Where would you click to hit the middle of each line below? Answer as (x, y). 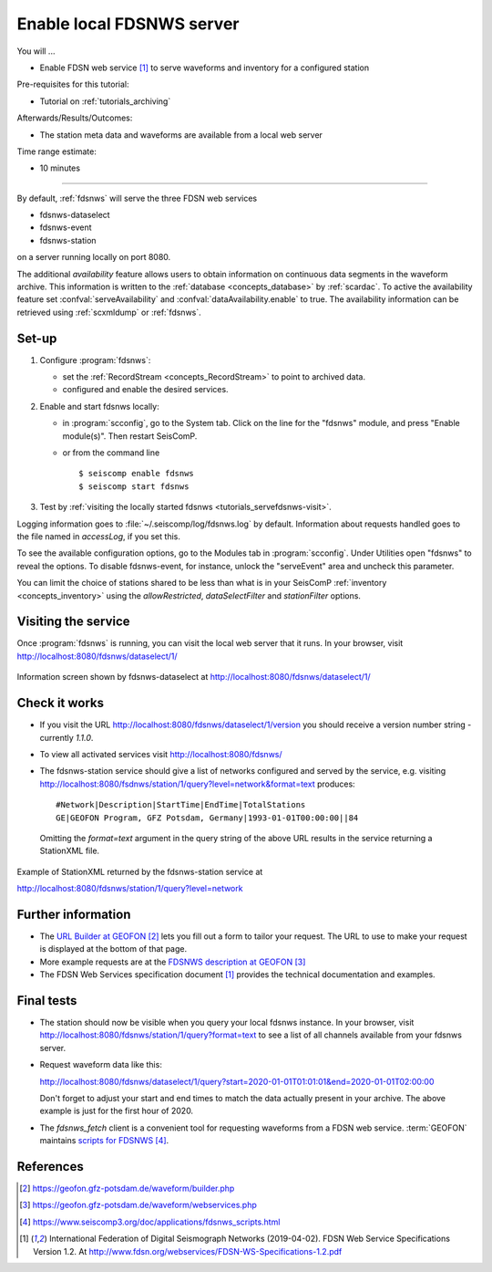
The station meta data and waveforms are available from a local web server (181, 135)
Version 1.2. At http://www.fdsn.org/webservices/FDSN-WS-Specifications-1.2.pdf (188, 1251)
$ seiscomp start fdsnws (134, 486)
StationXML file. (70, 851)
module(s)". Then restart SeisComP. (130, 436)
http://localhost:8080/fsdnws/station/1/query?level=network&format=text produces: (197, 784)
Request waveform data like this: (101, 1065)
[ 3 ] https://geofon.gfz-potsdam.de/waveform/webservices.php (138, 1205)
